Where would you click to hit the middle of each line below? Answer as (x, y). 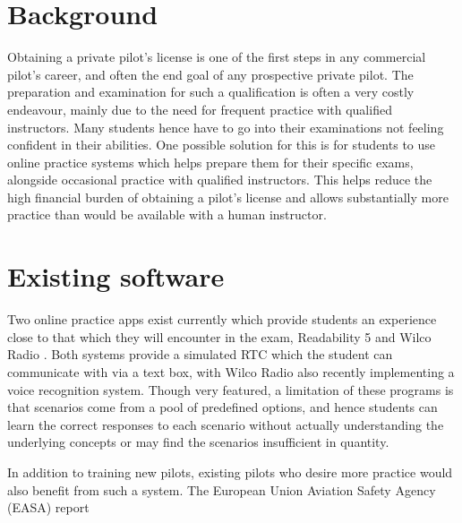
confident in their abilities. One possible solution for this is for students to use (222, 145)
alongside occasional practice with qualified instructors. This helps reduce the (220, 180)
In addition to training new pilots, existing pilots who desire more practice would (230, 472)
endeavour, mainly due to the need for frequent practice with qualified (200, 109)
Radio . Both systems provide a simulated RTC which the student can (200, 354)
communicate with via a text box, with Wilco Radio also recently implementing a (231, 371)
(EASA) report (48, 507)
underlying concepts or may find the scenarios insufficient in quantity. (198, 442)
